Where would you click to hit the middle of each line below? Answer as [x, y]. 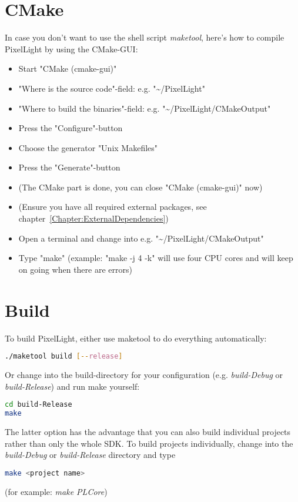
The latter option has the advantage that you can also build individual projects [148, 431]
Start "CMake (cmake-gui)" [68, 68]
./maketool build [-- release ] [64, 357]
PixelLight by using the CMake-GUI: [71, 48]
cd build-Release [38, 405]
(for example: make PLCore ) [56, 491]
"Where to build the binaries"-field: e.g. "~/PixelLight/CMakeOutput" [145, 108]
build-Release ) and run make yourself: [72, 386]
